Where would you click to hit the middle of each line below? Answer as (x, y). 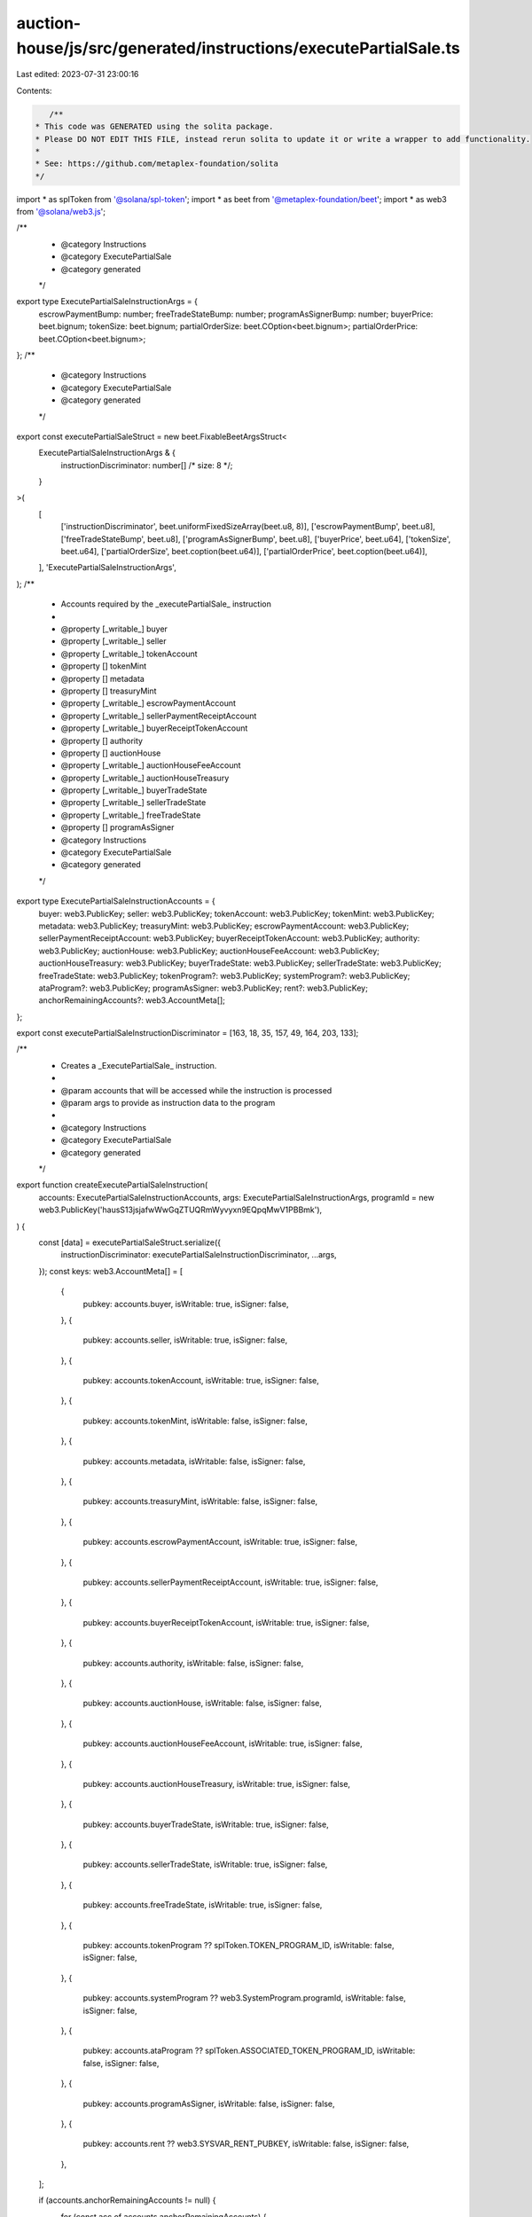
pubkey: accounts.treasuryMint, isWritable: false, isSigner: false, (200, 1501)
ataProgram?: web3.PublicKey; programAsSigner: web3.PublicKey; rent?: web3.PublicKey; (203, 988)
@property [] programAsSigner (117, 827)
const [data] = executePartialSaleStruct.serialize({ (130, 1242)
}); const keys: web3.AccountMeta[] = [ (111, 1271)
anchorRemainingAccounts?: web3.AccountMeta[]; (132, 1000)
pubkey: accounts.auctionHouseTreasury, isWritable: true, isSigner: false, (216, 1783)
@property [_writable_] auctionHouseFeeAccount (151, 765)
